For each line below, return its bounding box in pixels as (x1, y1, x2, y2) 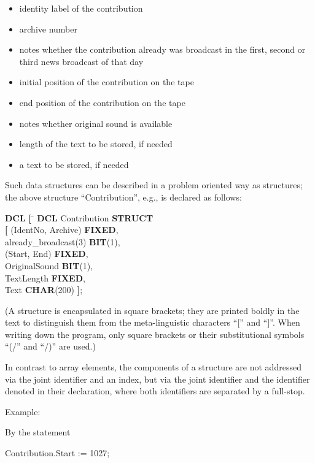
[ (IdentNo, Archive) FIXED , (5, 223, 119, 236)
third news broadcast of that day (19, 55, 144, 67)
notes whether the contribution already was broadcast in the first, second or (19, 43, 306, 56)
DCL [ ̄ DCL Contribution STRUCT (5, 211, 154, 224)
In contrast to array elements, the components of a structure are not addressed (5, 361, 301, 373)
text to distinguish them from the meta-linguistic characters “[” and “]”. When (5, 316, 300, 329)
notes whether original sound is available (19, 117, 173, 129)
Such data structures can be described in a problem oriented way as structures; (5, 178, 303, 191)
